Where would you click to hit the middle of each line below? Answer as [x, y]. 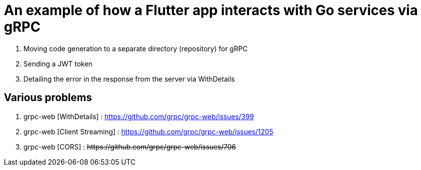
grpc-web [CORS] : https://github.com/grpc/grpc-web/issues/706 [130, 147]
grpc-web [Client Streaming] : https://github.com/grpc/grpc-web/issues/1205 [148, 131]
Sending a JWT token [58, 64]
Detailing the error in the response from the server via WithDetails [129, 79]
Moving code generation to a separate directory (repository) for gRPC [136, 48]
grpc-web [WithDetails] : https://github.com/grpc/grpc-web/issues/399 [139, 116]
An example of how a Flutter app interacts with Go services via [211, 10]
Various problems [48, 98]
